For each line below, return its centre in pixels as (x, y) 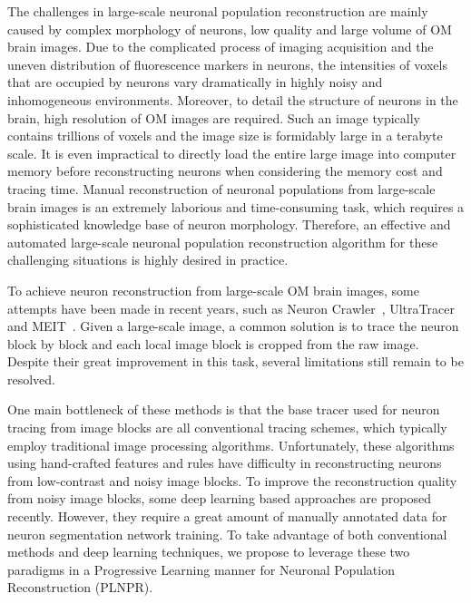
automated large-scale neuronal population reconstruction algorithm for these (223, 242)
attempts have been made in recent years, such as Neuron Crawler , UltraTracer (231, 308)
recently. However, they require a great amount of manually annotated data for (227, 516)
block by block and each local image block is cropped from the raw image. (213, 343)
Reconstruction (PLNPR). (80, 587)
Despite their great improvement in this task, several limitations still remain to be (235, 361)
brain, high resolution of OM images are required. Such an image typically (214, 117)
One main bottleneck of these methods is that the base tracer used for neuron (224, 409)
